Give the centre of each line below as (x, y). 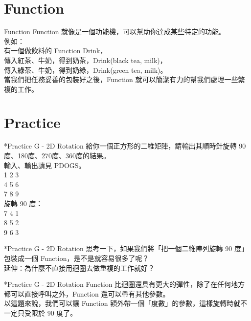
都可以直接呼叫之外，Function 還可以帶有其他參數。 (87, 293)
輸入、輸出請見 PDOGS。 (45, 165)
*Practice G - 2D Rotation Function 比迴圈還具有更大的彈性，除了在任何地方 (125, 284)
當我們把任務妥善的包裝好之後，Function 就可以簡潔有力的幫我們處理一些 (121, 79)
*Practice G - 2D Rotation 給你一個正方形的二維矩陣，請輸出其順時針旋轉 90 (125, 146)
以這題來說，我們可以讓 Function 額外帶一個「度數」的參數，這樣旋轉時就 (122, 303)
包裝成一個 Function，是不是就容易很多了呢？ (77, 258)
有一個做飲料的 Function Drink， (56, 51)
